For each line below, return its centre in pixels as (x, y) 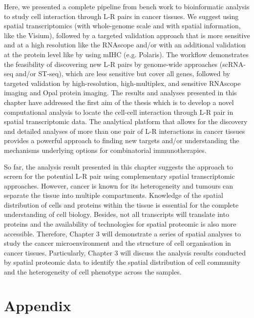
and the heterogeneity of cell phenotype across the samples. (93, 272)
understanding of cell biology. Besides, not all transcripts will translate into (116, 214)
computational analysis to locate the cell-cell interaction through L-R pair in (119, 112)
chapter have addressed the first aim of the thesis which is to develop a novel (119, 102)
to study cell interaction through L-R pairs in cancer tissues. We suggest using (121, 16)
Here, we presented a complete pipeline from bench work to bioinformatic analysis (127, 6)
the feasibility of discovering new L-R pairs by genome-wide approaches (111, 64)
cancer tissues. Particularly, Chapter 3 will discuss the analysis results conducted (125, 252)
